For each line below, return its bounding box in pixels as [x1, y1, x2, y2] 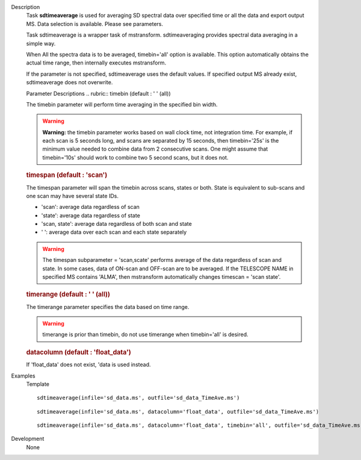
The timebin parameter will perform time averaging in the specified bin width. [26, 101, 218, 108]
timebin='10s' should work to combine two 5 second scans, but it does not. [42, 154, 229, 161]
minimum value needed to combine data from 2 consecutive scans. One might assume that [42, 145, 268, 153]
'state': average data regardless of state [41, 211, 141, 219]
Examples [11, 372, 35, 379]
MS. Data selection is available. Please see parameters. [26, 20, 164, 27]
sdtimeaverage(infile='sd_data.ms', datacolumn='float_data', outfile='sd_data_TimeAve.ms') [37, 408, 319, 415]
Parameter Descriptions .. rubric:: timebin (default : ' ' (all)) [26, 90, 171, 97]
